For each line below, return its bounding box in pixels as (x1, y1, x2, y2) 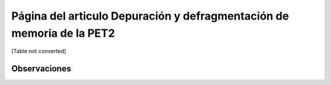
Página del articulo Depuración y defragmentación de (11, 9, 289, 23)
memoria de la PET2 (11, 26, 115, 40)
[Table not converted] (11, 48, 67, 55)
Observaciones (11, 64, 72, 74)
